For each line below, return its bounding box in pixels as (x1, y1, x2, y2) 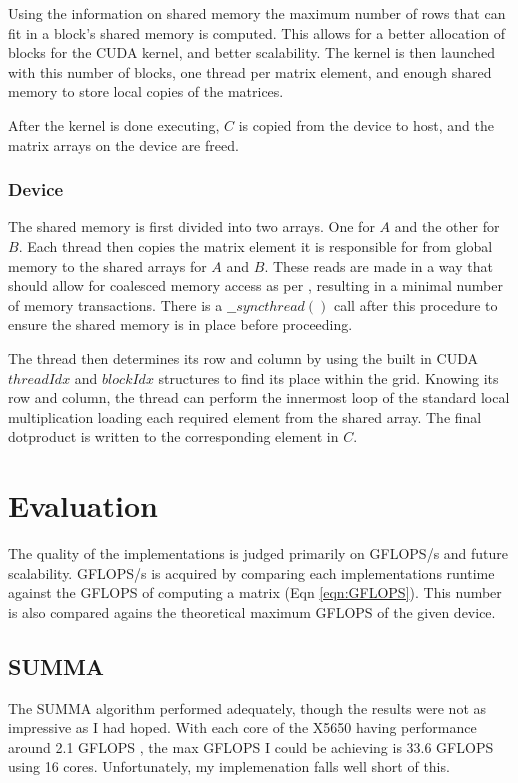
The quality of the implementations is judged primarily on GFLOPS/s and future (8, 543, 509, 564)
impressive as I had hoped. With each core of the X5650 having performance (8, 717, 477, 738)
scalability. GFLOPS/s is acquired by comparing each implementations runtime (8, 562, 495, 583)
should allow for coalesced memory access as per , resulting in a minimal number (8, 275, 503, 296)
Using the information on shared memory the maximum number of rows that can (8, 3, 506, 23)
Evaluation (8, 485, 158, 526)
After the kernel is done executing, (8, 114, 220, 135)
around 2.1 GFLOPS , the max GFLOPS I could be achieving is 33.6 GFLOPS (8, 736, 494, 757)
